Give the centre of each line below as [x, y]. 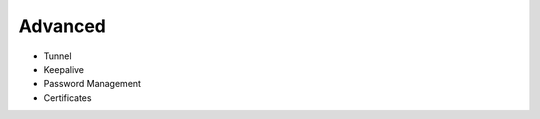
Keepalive [64, 69]
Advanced [62, 26]
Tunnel [57, 56]
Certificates [67, 97]
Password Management [92, 84]
